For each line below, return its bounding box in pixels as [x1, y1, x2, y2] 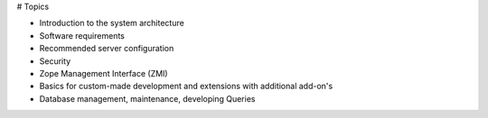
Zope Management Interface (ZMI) [39, 68, 168, 78]
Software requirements [39, 30, 126, 41]
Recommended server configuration [39, 43, 174, 54]
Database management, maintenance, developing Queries [39, 93, 256, 104]
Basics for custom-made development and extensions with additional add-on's [39, 81, 333, 92]
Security [39, 55, 71, 67]
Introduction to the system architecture [39, 18, 184, 29]
